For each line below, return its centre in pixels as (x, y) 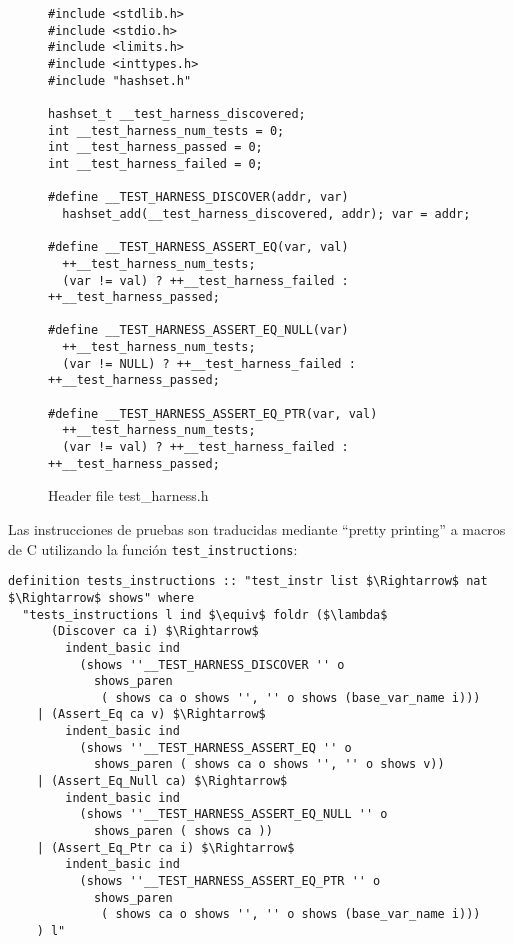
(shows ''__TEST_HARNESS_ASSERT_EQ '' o (215, 747)
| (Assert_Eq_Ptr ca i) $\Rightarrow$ (165, 847)
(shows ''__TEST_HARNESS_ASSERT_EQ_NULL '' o (233, 814)
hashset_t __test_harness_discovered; (177, 113)
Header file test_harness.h (128, 495)
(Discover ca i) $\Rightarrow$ (154, 631)
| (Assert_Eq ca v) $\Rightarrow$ (151, 714)
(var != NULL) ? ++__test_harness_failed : (209, 363)
